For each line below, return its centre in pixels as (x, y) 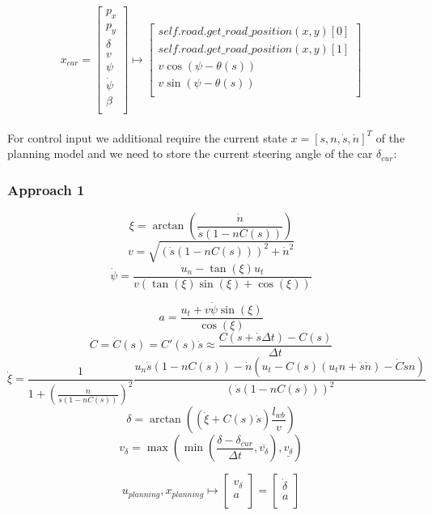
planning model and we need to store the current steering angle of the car (190, 153)
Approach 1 (46, 189)
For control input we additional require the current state (147, 137)
